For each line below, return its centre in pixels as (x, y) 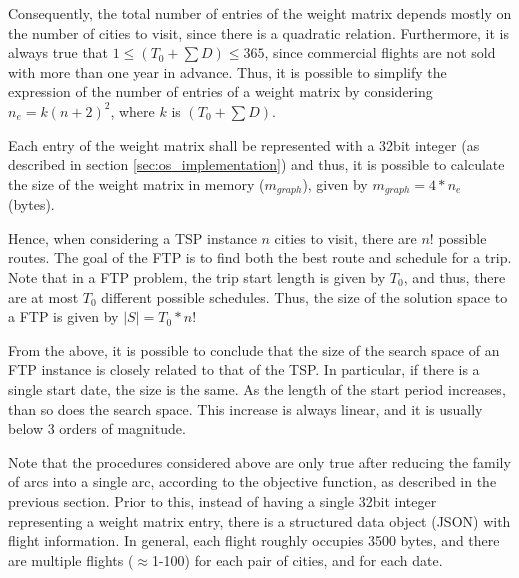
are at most (43, 296)
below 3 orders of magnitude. (97, 428)
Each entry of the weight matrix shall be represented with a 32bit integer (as (244, 144)
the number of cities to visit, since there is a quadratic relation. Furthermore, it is (258, 32)
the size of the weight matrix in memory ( (136, 183)
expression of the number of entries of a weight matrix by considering (220, 91)
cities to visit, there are (345, 237)
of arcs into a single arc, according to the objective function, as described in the (252, 481)
